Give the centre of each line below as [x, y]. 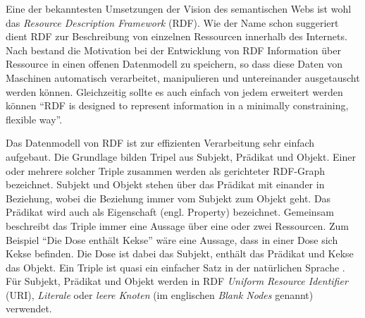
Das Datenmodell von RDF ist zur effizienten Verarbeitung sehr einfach [160, 143]
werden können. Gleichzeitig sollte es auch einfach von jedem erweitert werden [174, 91]
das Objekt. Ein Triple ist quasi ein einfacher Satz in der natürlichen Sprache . [175, 267]
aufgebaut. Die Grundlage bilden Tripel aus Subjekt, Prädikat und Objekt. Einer [181, 156]
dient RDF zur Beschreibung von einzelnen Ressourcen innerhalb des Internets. [177, 36]
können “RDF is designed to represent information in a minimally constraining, [177, 105]
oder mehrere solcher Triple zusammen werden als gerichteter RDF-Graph [166, 170]
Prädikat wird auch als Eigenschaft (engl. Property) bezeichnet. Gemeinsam [170, 212]
